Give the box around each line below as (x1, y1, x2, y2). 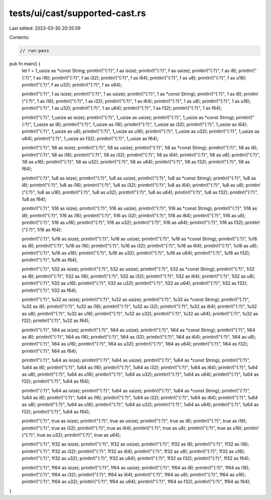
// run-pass (20, 48, 50, 53)
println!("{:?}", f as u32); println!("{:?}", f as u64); (22, 82, 122, 88)
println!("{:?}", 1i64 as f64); (22, 348, 78, 354)
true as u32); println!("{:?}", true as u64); (37, 432, 121, 438)
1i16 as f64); (37, 226, 62, 232)
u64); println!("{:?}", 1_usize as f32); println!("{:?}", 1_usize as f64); (22, 135, 159, 141)
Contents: (9, 34, 30, 40)
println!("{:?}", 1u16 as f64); (22, 257, 78, 263)
